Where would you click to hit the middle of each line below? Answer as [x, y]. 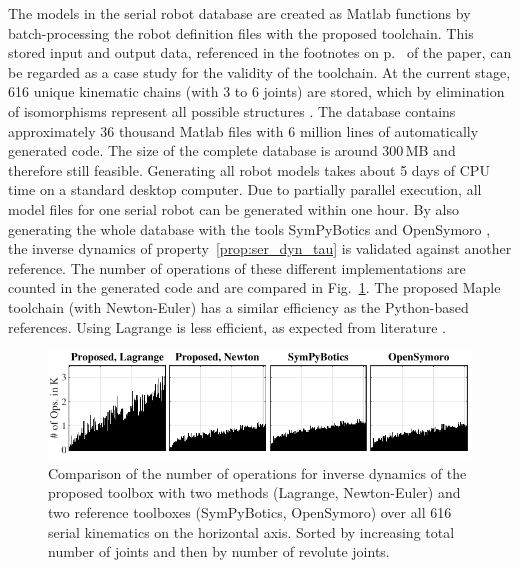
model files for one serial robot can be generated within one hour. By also [233, 208]
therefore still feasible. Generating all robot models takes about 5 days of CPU [249, 169]
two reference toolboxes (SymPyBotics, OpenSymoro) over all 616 [250, 512]
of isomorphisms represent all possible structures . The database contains [232, 110]
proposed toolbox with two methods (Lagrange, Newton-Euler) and [254, 492]
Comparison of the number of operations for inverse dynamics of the [257, 472]
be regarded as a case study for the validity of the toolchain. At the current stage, [259, 71]
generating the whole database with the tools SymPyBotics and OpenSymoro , [249, 228]
